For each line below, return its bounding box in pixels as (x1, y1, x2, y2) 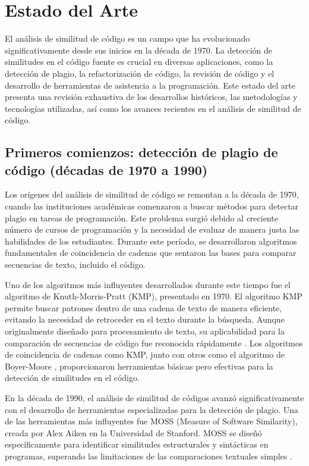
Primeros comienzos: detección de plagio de (5, 143, 278, 161)
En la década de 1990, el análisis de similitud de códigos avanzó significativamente (5, 391, 304, 404)
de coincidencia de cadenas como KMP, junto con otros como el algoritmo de (5, 348, 285, 361)
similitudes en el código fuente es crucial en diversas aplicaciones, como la (5, 55, 273, 68)
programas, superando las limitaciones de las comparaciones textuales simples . (5, 449, 292, 462)
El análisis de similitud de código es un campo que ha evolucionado (5, 32, 250, 45)
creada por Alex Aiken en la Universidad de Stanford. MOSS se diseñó (5, 426, 262, 439)
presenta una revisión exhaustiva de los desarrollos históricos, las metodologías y (5, 90, 298, 103)
